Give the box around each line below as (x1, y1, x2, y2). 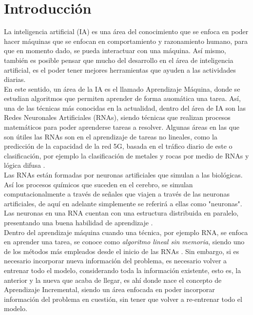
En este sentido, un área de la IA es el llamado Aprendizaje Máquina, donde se (4, 83, 240, 94)
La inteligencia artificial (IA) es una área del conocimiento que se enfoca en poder (4, 26, 249, 37)
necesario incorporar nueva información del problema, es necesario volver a (4, 256, 227, 266)
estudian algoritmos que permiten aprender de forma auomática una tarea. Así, (4, 93, 241, 103)
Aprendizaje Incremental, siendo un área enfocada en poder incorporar (4, 284, 215, 295)
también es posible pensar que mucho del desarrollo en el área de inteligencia (4, 55, 234, 65)
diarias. (4, 74, 26, 84)
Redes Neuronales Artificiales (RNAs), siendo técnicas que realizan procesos (4, 112, 231, 122)
